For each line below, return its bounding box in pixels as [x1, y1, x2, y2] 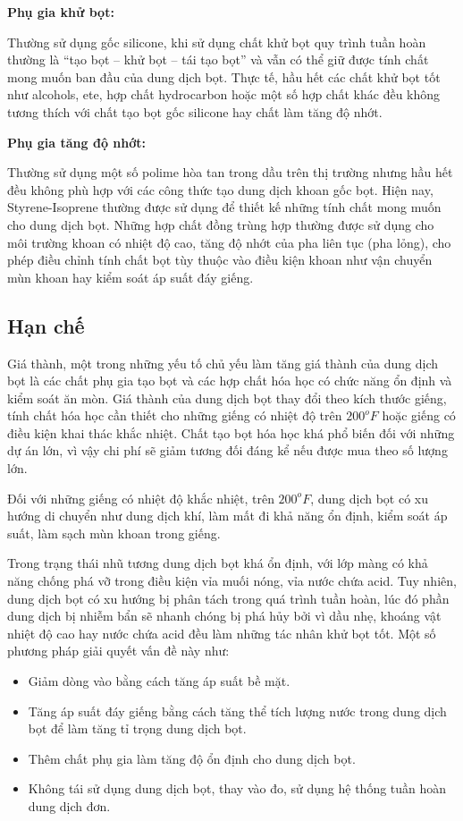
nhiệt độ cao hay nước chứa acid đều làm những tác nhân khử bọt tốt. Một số [7, 623, 436, 642]
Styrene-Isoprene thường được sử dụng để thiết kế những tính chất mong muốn [7, 198, 442, 216]
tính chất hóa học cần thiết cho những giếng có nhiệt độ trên [7, 406, 342, 425]
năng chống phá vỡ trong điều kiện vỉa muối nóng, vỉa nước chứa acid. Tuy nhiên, [7, 571, 457, 590]
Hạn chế [7, 311, 85, 339]
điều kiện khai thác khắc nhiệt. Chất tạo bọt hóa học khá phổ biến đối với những [7, 423, 455, 442]
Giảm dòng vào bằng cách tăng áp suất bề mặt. [28, 672, 290, 690]
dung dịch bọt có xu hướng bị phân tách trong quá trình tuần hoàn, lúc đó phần [7, 588, 450, 607]
